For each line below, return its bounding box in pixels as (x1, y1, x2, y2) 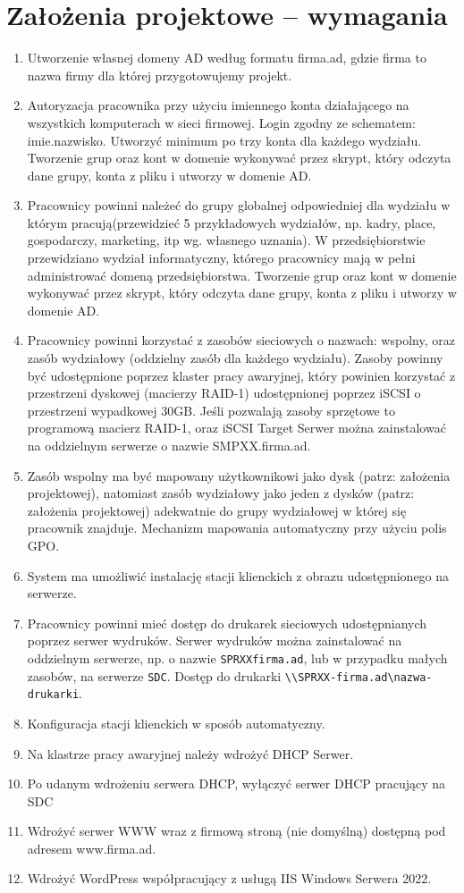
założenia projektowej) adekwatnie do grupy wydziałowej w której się (27, 501, 407, 519)
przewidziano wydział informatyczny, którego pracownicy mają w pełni (27, 249, 416, 267)
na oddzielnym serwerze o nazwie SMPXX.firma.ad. (27, 436, 311, 454)
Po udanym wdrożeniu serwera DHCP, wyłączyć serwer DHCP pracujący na (27, 774, 446, 793)
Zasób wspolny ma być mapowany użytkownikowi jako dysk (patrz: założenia (27, 466, 451, 484)
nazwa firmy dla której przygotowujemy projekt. (27, 65, 292, 84)
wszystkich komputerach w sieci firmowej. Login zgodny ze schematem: (27, 113, 416, 131)
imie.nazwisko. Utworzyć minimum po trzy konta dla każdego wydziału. (27, 131, 422, 149)
